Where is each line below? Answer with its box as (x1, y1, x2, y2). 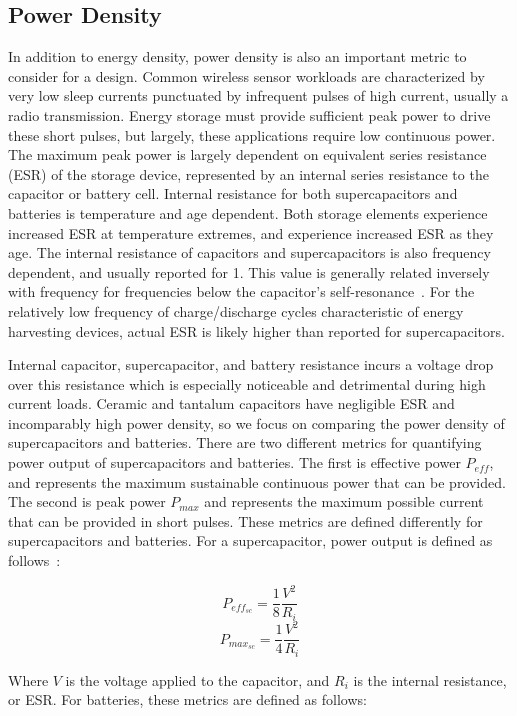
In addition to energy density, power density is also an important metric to (8, 46, 467, 67)
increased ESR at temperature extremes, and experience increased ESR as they (8, 222, 494, 243)
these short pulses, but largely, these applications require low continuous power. (8, 124, 496, 145)
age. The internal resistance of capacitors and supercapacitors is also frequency (8, 242, 491, 263)
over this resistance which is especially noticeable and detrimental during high (8, 373, 486, 394)
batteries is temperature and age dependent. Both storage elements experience (8, 202, 488, 223)
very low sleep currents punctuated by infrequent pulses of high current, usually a (8, 85, 509, 106)
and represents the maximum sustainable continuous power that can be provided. (8, 471, 506, 492)
